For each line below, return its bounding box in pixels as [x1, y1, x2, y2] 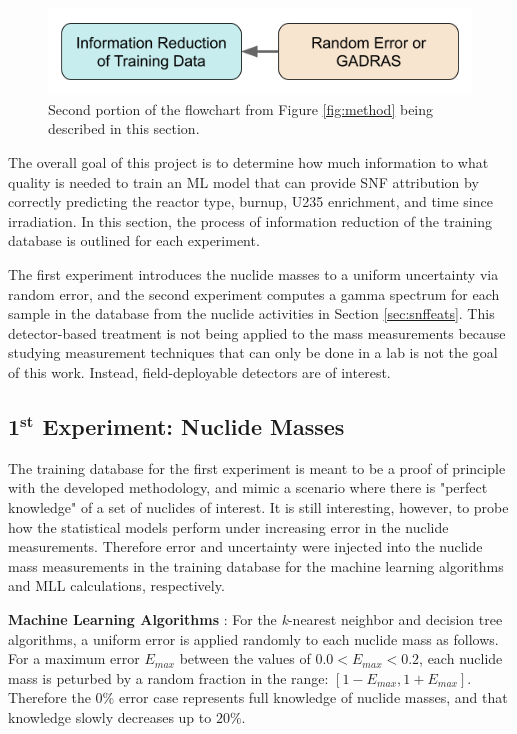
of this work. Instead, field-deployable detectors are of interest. [8, 362, 391, 382]
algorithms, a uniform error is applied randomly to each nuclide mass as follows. [8, 628, 499, 649]
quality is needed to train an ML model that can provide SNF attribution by [8, 171, 479, 192]
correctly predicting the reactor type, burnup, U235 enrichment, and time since [8, 191, 493, 212]
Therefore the [8, 687, 91, 708]
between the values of [179, 648, 311, 669]
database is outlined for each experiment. [8, 230, 260, 251]
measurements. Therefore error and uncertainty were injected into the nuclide [8, 536, 483, 557]
